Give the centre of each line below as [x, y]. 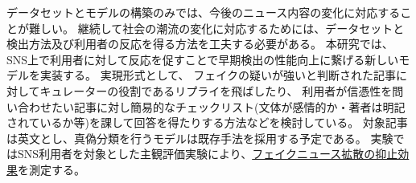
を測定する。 [51, 169]
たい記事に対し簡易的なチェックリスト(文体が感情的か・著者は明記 [228, 106]
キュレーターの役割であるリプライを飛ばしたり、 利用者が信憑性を [216, 90]
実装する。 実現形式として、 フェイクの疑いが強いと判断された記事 [218, 75]
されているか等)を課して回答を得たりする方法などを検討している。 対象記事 [207, 122]
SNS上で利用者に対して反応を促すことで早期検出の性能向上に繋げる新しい [203, 59]
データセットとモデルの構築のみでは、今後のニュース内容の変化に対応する [204, 12]
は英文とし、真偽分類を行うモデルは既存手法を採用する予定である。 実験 [200, 138]
